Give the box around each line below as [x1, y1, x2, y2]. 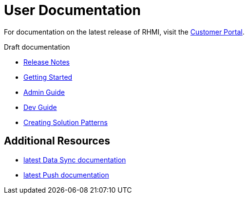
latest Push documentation [23, 170, 109, 179]
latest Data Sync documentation [23, 155, 126, 164]
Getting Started [23, 72, 73, 81]
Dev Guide [23, 103, 57, 111]
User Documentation [4, 2, 141, 18]
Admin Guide [23, 88, 65, 96]
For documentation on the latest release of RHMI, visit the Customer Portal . [4, 27, 245, 36]
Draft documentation [4, 42, 70, 51]
